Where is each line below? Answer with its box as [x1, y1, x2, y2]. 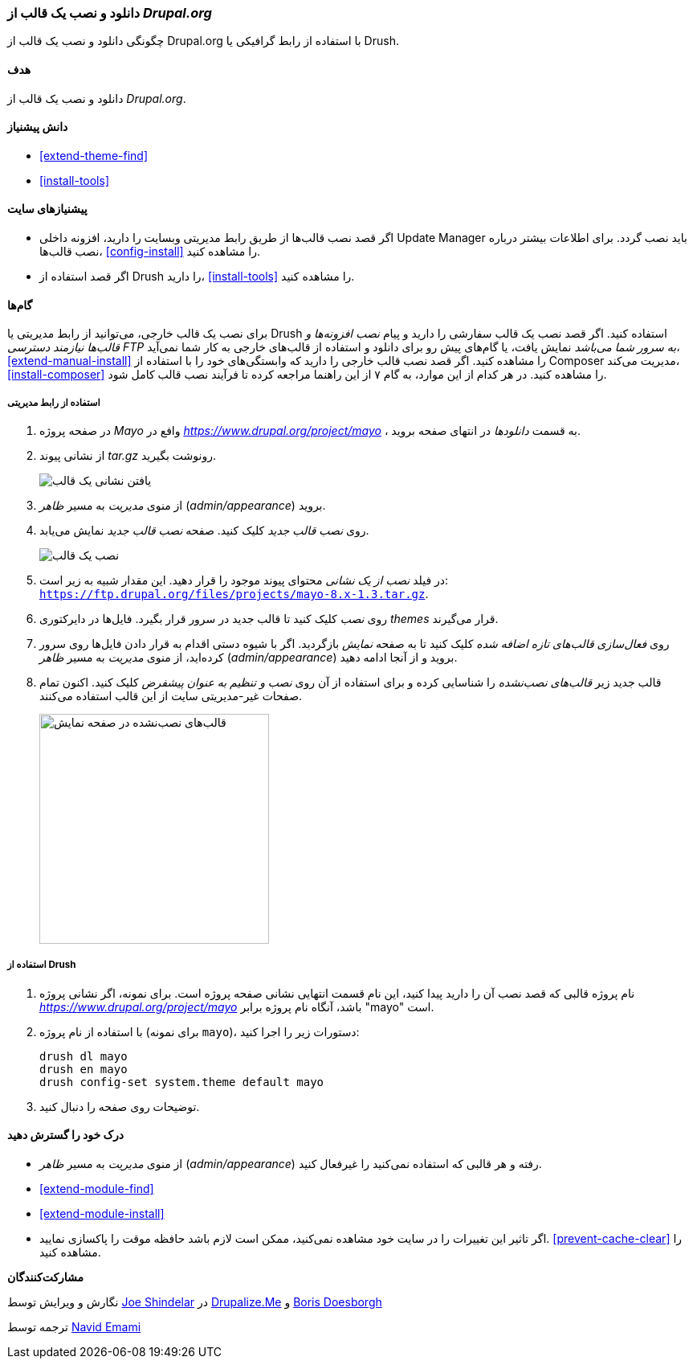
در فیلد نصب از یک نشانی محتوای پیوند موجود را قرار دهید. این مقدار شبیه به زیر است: [39, 573, 449, 588]
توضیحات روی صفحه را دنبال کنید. [39, 1099, 200, 1113]
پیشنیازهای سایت [7, 202, 88, 216]
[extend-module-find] [39, 1182, 154, 1196]
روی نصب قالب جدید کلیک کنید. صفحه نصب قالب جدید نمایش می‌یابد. [39, 523, 369, 538]
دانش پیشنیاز [7, 120, 68, 134]
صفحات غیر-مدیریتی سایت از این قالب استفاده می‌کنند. [39, 689, 303, 703]
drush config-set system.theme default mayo [39, 1075, 324, 1088]
